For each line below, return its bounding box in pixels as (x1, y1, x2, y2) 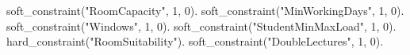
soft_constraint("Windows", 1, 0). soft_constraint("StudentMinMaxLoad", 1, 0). (6, 17, 397, 34)
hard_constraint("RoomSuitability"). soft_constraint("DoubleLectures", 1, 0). (6, 33, 384, 49)
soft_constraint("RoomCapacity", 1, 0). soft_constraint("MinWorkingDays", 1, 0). (6, 2, 404, 18)
